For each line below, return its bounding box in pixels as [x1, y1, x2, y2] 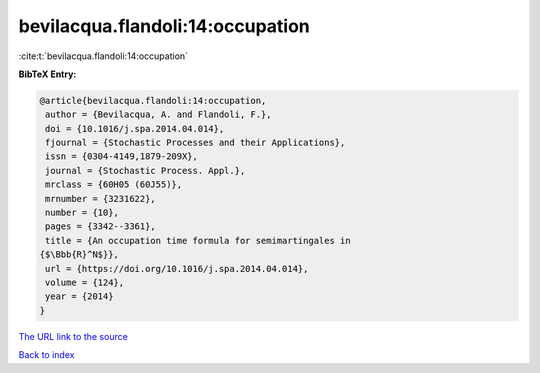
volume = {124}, [45, 277, 125, 288]
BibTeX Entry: [18, 68, 77, 80]
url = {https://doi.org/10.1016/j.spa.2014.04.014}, [45, 263, 309, 274]
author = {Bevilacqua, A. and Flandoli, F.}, [45, 109, 272, 120]
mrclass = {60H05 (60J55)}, [45, 179, 183, 190]
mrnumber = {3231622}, [45, 193, 157, 204]
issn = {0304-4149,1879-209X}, [45, 151, 199, 162]
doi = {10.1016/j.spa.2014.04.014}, [45, 123, 225, 134]
